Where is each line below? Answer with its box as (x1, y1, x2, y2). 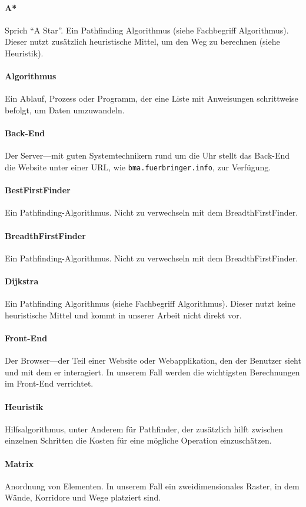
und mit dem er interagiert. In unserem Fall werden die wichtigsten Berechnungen (5, 365, 300, 378)
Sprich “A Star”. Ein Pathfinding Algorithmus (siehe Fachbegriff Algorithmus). (5, 23, 289, 36)
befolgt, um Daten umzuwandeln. (5, 103, 125, 116)
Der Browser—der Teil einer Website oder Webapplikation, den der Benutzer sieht (5, 354, 301, 367)
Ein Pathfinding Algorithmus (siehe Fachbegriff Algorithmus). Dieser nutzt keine (5, 297, 296, 310)
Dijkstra (5, 274, 39, 287)
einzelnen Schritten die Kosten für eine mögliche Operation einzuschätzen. (5, 434, 272, 446)
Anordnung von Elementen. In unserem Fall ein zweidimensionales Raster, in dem (5, 479, 300, 492)
